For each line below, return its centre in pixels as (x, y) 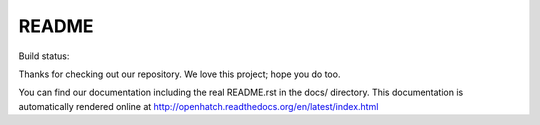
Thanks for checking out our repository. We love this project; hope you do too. (179, 74)
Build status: (44, 56)
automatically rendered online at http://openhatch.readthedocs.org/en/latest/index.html (198, 106)
